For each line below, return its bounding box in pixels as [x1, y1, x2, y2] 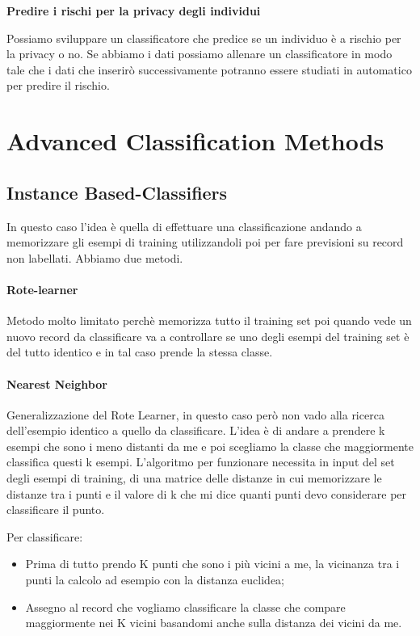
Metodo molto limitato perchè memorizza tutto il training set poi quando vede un [6, 312, 412, 329]
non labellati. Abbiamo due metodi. [6, 249, 183, 266]
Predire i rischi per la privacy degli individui [6, 2, 261, 19]
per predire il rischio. [6, 77, 110, 94]
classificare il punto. [6, 501, 105, 518]
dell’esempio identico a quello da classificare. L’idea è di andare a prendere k [6, 422, 385, 439]
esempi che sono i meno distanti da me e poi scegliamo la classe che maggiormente [6, 437, 414, 454]
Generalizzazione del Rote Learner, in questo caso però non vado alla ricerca [6, 406, 384, 423]
